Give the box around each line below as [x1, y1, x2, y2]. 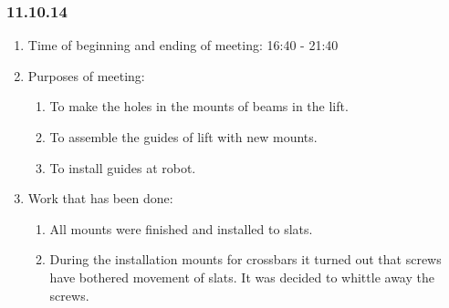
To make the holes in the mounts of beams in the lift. [49, 97, 349, 116]
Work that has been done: [27, 189, 173, 208]
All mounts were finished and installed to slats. [49, 219, 313, 238]
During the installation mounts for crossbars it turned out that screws [49, 250, 442, 269]
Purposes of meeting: [27, 66, 145, 85]
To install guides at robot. [49, 158, 196, 177]
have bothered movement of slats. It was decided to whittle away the [49, 267, 434, 286]
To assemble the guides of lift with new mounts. [49, 128, 318, 146]
